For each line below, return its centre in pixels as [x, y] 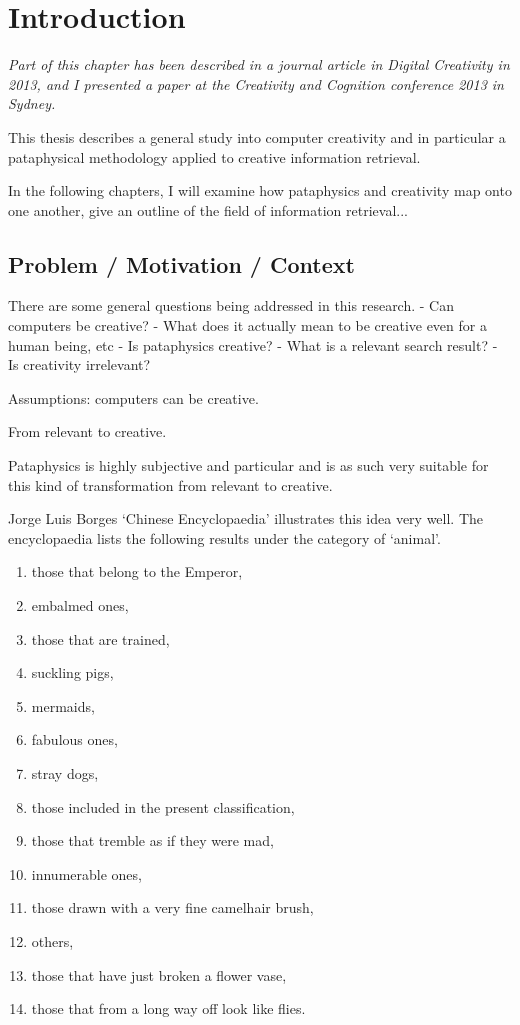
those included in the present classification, [163, 806]
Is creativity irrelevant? [79, 364]
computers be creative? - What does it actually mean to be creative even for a [247, 325]
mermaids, [63, 705]
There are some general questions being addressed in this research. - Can [231, 305]
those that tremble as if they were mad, [152, 840]
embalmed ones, [80, 605]
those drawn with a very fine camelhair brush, [172, 907]
